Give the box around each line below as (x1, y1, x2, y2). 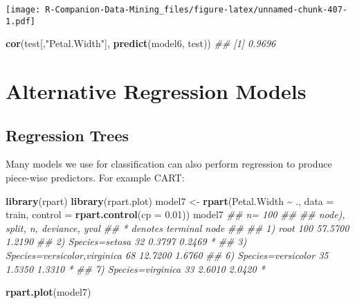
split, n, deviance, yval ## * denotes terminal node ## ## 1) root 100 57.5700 (6, 220, 349, 235)
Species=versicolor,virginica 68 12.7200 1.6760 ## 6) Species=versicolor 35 (6, 248, 329, 262)
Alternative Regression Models (6, 77, 307, 105)
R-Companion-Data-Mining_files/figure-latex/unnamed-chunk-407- (45, 5, 347, 15)
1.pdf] (6, 16, 35, 26)
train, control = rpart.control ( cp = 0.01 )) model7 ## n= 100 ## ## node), (6, 207, 345, 222)
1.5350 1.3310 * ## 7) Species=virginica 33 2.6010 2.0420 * (6, 261, 265, 276)
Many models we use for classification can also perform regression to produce (6, 157, 332, 171)
